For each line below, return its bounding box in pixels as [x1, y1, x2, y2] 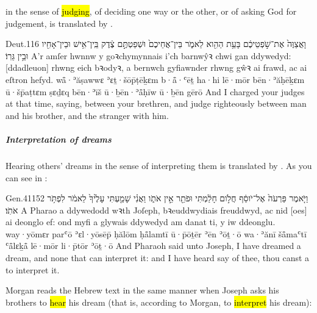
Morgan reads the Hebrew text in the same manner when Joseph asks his [5, 284, 279, 297]
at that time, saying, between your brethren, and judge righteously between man [5, 97, 307, 110]
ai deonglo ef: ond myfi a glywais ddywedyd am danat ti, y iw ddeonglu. [5, 215, 276, 228]
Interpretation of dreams [5, 132, 112, 145]
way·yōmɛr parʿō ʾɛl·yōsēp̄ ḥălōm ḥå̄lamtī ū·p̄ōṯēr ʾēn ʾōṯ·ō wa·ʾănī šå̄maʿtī [5, 227, 307, 240]
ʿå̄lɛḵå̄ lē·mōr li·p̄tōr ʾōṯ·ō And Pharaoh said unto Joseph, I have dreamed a [5, 239, 301, 252]
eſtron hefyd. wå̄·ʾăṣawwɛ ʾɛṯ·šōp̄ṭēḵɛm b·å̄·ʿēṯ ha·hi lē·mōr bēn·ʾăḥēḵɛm [5, 73, 305, 85]
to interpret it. [5, 263, 60, 276]
